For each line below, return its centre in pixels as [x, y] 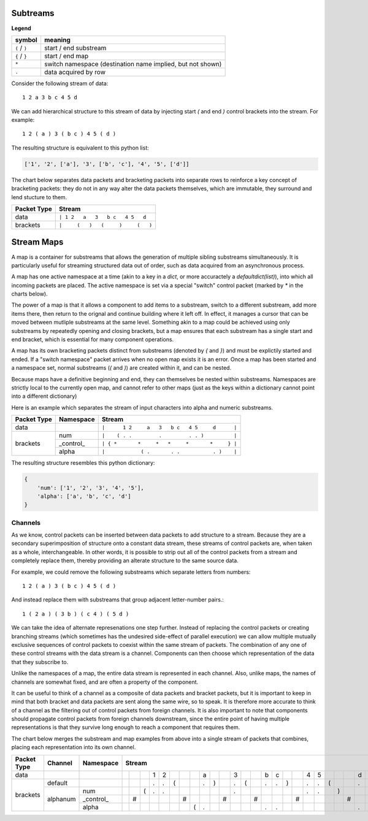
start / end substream [75, 48]
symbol [26, 40]
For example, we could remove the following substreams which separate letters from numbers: [131, 572]
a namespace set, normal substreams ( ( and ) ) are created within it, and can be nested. [121, 368]
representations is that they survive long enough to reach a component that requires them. [126, 727]
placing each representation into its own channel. [74, 747]
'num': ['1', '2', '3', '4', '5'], [90, 488]
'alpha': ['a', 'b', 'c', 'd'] [84, 496]
